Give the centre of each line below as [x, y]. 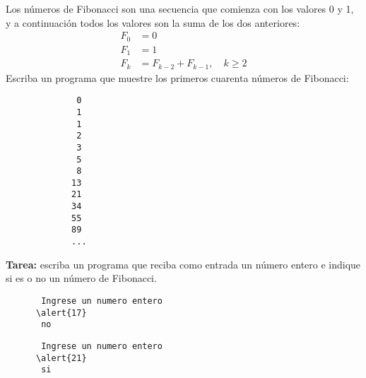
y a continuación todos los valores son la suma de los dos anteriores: [153, 22]
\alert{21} [61, 358]
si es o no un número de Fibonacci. [81, 278]
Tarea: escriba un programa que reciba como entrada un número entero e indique [183, 264]
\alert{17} [61, 313]
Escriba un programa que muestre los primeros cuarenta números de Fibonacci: [177, 77]
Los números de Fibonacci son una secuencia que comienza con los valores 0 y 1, [180, 8]
